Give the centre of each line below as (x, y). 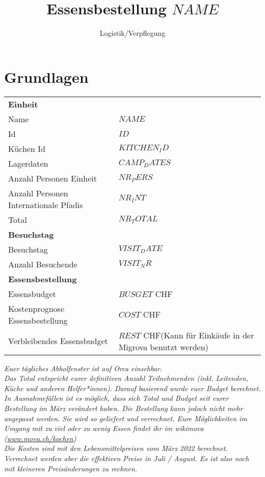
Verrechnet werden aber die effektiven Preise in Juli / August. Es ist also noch (127, 458)
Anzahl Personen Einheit (52, 178)
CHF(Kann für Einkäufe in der (199, 335)
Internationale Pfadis (46, 205)
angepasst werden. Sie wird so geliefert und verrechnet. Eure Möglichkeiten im (126, 418)
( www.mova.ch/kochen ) (40, 438)
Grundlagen (46, 76)
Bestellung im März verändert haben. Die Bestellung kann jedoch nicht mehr (124, 408)
